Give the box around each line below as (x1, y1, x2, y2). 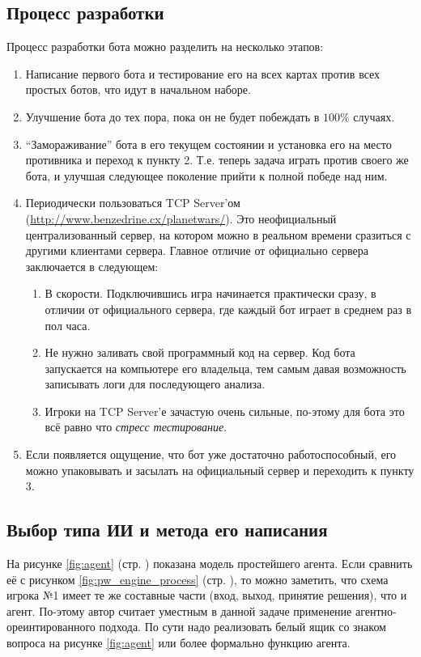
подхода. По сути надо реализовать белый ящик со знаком (99, 618, 386, 635)
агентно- (355, 602, 397, 619)
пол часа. (45, 316, 91, 333)
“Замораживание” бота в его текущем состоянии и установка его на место (25, 135, 392, 152)
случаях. (353, 108, 395, 125)
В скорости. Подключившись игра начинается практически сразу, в (45, 285, 376, 302)
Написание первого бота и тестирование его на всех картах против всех (25, 65, 381, 82)
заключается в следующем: (25, 257, 159, 274)
